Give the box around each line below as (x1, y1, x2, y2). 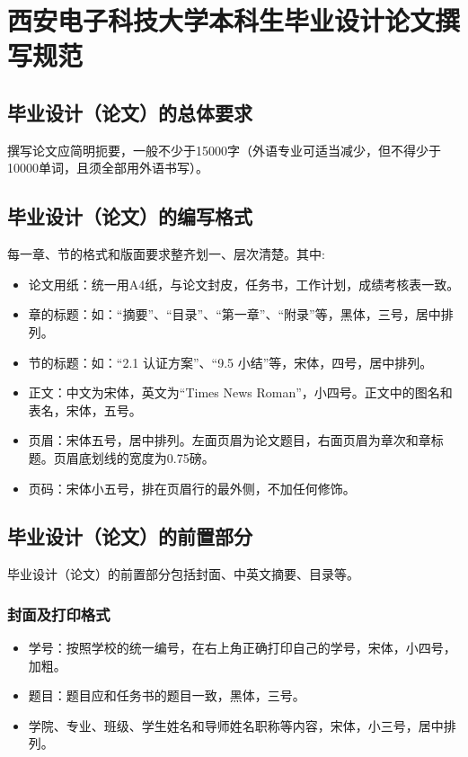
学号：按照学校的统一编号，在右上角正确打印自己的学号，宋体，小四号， (28, 638, 456, 657)
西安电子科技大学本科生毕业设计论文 (7, 2, 436, 39)
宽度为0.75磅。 (128, 448, 215, 467)
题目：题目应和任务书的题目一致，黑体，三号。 (28, 686, 305, 705)
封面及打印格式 (7, 602, 110, 625)
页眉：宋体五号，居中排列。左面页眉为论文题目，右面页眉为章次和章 (28, 431, 431, 450)
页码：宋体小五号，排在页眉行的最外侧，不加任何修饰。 (28, 478, 356, 497)
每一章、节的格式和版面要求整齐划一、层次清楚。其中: (7, 245, 325, 263)
